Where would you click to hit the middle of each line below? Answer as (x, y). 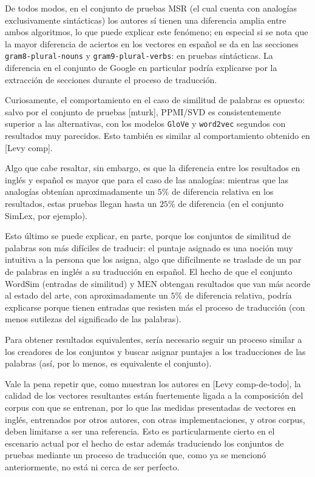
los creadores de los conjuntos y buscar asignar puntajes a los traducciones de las (155, 351)
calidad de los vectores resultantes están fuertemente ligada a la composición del (154, 395)
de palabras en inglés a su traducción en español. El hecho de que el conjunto (149, 271)
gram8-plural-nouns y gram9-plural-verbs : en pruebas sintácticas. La (139, 56)
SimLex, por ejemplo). (46, 215)
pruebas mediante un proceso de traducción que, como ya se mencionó (136, 455)
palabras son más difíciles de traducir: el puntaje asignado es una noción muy (149, 247)
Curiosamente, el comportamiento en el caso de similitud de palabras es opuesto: (155, 100)
